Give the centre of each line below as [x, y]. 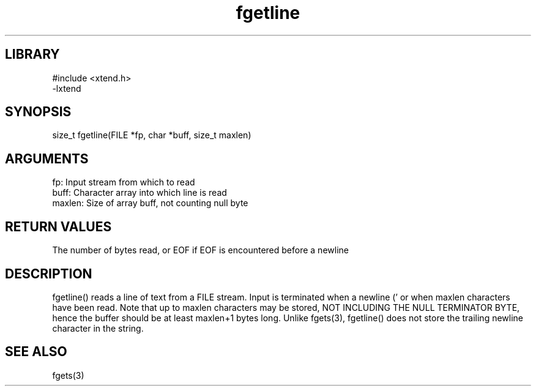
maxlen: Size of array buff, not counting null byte [150, 203]
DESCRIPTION [49, 274]
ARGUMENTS [47, 158]
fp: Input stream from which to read [124, 182]
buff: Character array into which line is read [140, 193]
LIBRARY [32, 54]
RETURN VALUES [58, 226]
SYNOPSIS [38, 112]
